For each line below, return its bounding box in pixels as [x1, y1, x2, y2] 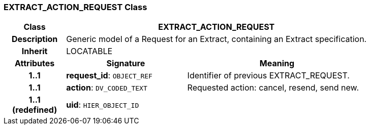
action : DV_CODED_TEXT [66, 82, 147, 93]
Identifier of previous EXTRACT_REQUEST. [187, 70, 350, 81]
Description [11, 34, 58, 45]
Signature [106, 58, 145, 69]
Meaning [259, 58, 295, 69]
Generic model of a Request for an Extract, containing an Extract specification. [66, 34, 367, 45]
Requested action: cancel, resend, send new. [187, 82, 359, 93]
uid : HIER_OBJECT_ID [66, 100, 139, 110]
